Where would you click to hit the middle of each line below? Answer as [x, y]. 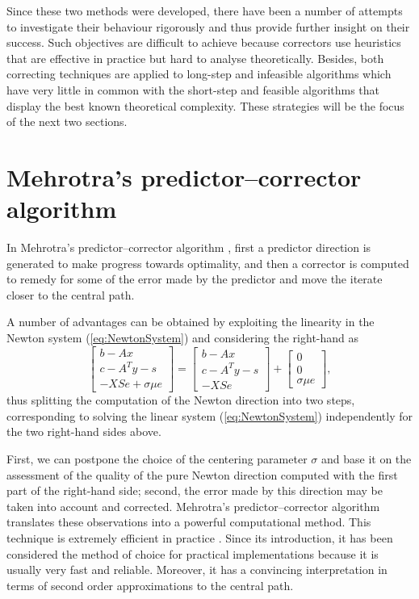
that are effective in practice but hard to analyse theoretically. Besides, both [195, 58]
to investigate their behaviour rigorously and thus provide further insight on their [208, 26]
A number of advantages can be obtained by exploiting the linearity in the [191, 322]
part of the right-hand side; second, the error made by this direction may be [195, 490]
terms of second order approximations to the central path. [150, 585]
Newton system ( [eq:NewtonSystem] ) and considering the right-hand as [183, 338]
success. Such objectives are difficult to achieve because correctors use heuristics [204, 42]
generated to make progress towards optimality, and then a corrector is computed [208, 263]
